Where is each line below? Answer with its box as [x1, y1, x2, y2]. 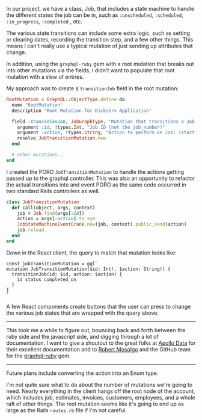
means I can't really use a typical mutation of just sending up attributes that [6, 42, 194, 49]
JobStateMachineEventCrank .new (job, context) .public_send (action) [17, 221, 187, 227]
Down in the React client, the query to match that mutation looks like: [6, 249, 177, 256]
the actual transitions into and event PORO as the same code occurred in [6, 181, 186, 188]
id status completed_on [17, 276, 77, 282]
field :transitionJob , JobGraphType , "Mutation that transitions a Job [11, 119, 195, 125]
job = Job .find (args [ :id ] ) [17, 210, 85, 216]
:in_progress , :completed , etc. [6, 18, 83, 25]
